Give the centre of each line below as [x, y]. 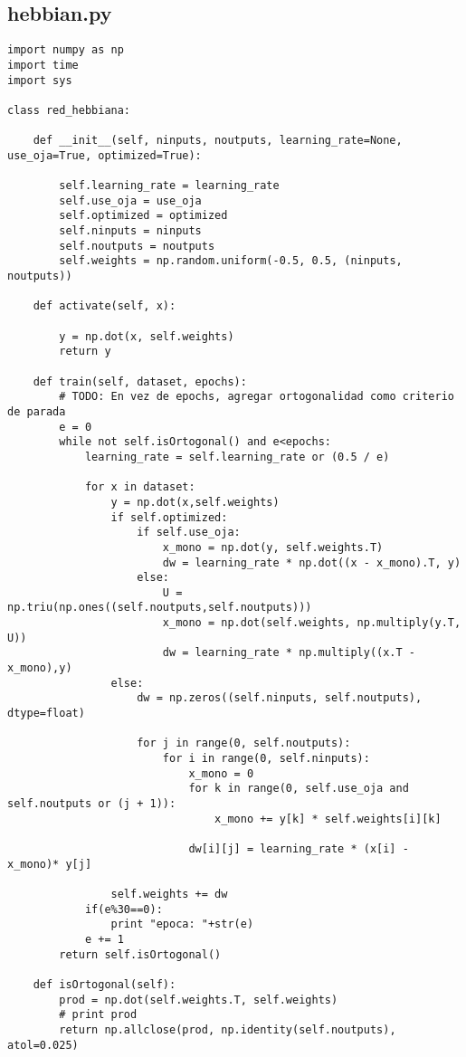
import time [43, 65]
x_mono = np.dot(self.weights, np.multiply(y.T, [312, 623]
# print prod [98, 1015]
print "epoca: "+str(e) [182, 924]
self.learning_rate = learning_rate [169, 186]
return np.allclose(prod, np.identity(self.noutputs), [228, 1029]
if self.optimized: [169, 517]
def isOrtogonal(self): [105, 984]
